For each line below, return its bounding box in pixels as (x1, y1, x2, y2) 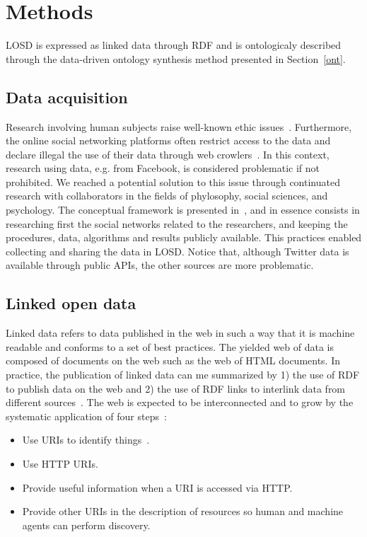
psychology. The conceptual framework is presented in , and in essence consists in (6, 202, 360, 217)
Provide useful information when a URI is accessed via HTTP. (22, 480, 293, 495)
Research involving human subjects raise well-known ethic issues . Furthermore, (6, 119, 352, 134)
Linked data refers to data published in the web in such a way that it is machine (6, 325, 355, 340)
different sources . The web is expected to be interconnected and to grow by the (6, 395, 354, 410)
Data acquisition (6, 86, 128, 108)
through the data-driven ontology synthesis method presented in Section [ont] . (6, 51, 346, 66)
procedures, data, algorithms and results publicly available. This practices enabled (6, 230, 362, 245)
